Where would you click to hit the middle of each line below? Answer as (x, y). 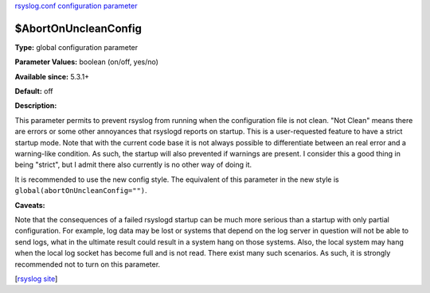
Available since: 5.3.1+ (52, 76)
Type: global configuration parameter (76, 47)
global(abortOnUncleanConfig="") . (81, 191)
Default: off (34, 91)
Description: (36, 106)
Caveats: (30, 205)
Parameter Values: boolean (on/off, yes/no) (87, 62)
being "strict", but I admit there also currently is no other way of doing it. (133, 165)
